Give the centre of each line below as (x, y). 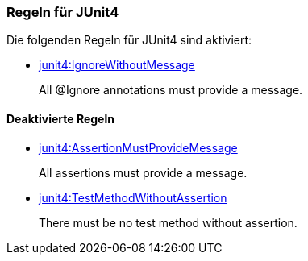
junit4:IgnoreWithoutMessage (117, 65)
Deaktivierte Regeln (60, 118)
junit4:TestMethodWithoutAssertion (133, 197)
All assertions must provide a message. (143, 172)
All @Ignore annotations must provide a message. (171, 90)
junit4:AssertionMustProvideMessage (138, 147)
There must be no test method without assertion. (168, 222)
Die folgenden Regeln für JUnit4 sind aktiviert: (129, 40)
